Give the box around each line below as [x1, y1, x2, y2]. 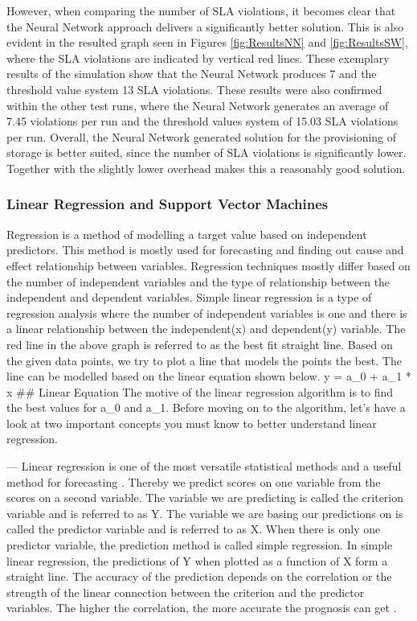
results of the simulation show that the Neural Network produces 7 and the [6, 65, 377, 82]
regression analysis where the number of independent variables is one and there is [6, 304, 407, 321]
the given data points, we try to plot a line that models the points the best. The [6, 352, 402, 368]
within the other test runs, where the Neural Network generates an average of [6, 97, 389, 113]
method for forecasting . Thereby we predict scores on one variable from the [6, 473, 381, 490]
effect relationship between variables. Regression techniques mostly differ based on [6, 257, 411, 273]
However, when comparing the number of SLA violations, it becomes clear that [6, 2, 396, 19]
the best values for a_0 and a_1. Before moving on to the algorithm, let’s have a [6, 399, 406, 416]
